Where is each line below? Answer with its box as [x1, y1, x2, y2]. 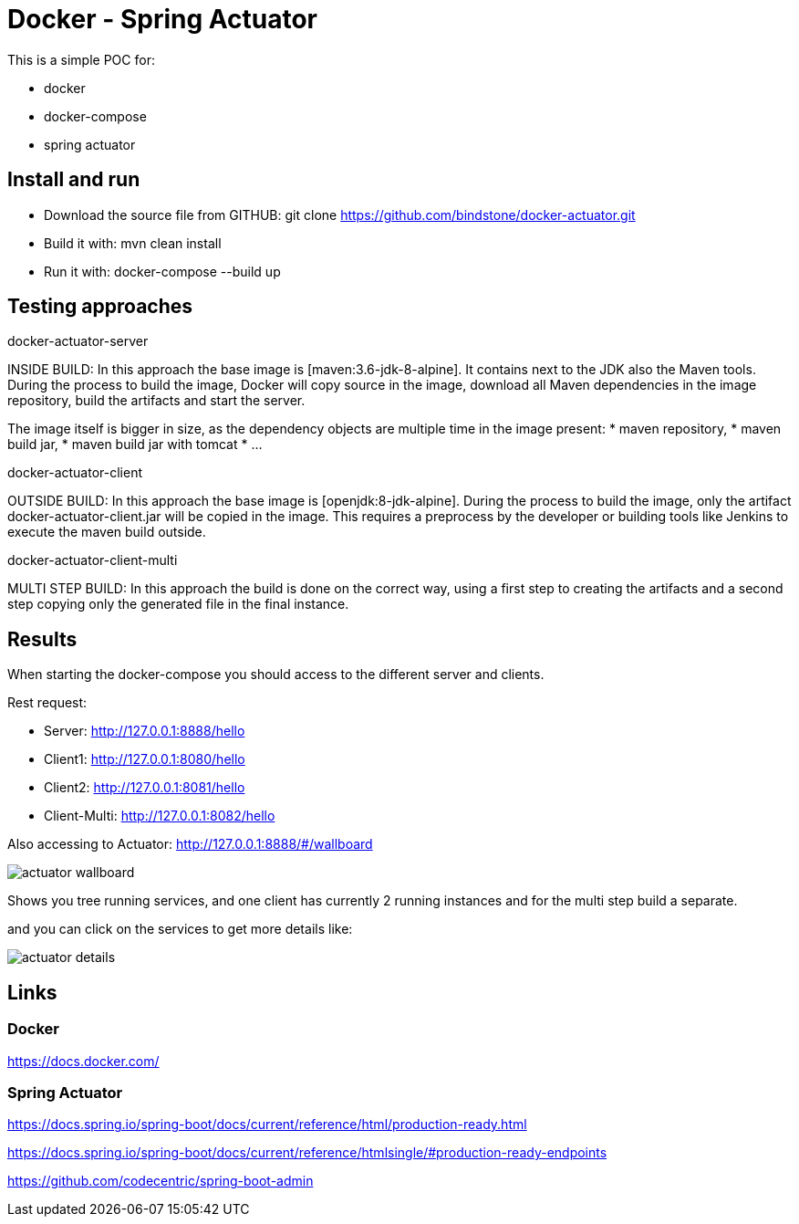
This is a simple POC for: [7, 51, 155, 68]
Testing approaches [7, 295, 193, 319]
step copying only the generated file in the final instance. [7, 596, 349, 612]
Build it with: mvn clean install [44, 235, 222, 251]
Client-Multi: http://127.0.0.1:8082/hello [44, 808, 275, 824]
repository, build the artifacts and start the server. [7, 392, 306, 409]
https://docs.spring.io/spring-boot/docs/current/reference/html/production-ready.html [7, 1116, 527, 1133]
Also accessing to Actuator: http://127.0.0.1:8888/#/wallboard [7, 836, 373, 853]
